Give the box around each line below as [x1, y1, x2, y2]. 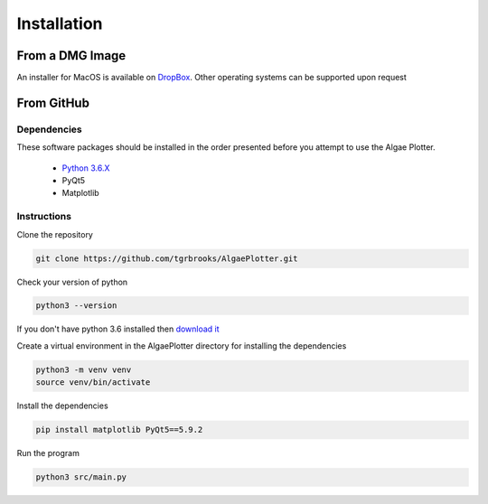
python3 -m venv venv [35, 364, 132, 375]
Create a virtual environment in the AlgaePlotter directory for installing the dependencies [16, 340, 347, 351]
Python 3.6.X [61, 163, 110, 173]
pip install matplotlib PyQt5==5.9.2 [35, 425, 203, 435]
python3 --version [35, 301, 117, 311]
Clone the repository [16, 229, 94, 239]
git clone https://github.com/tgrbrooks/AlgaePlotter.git [35, 253, 298, 264]
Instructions [16, 210, 72, 223]
